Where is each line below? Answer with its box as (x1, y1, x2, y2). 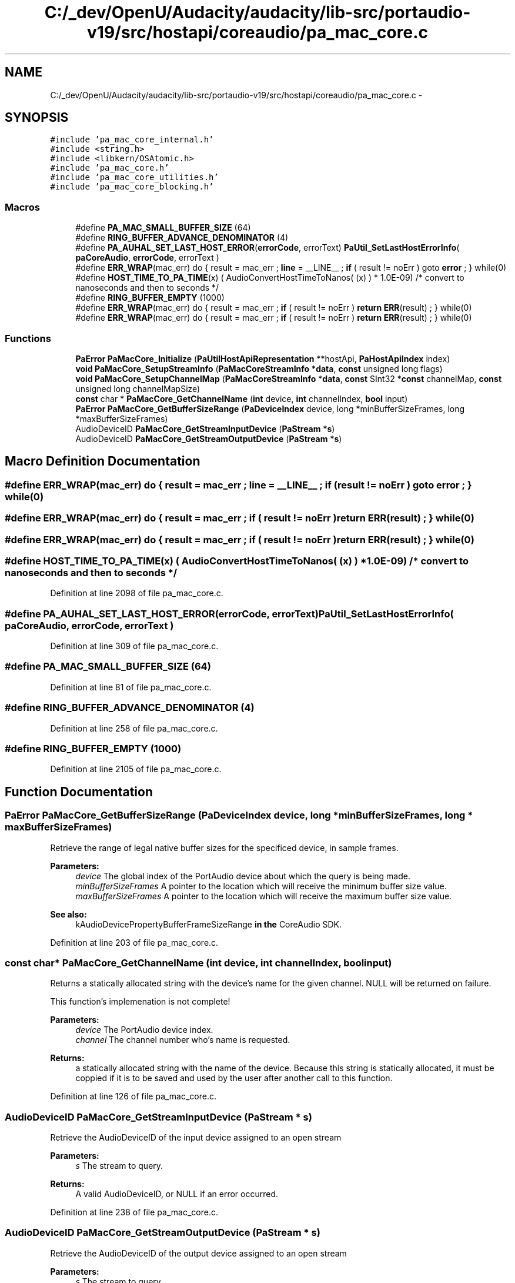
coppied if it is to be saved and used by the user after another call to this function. (75, 1073, 393, 1083)
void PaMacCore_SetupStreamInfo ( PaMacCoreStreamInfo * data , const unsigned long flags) (75, 363, 443, 374)
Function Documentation (5, 784, 153, 799)
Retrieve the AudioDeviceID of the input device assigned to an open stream (50, 1132, 342, 1142)
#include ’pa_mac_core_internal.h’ (50, 135, 214, 145)
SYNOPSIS (5, 110, 69, 125)
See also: (50, 909, 87, 919)
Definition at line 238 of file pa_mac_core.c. (50, 1207, 218, 1217)
